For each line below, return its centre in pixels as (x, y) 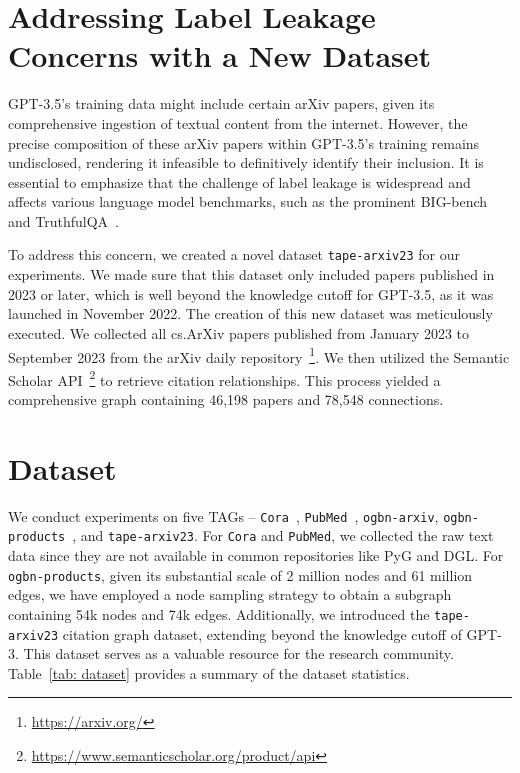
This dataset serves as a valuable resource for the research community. (238, 653)
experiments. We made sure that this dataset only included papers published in (251, 274)
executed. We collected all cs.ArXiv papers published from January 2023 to (239, 332)
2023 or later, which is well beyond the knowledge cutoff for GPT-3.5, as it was (251, 293)
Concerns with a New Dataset (220, 55)
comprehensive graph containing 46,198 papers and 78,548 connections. (226, 399)
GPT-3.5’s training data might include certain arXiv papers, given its (221, 103)
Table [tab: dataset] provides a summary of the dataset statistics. (209, 672)
